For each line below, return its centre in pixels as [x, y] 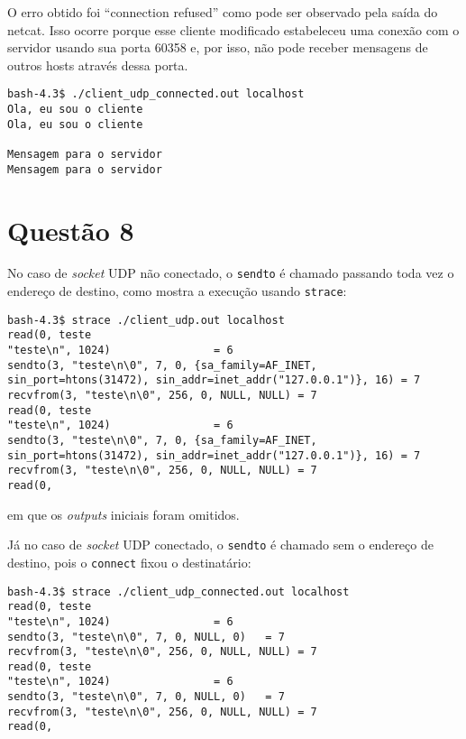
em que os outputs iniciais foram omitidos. [123, 514]
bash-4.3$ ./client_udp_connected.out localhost [156, 94]
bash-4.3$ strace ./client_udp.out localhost [146, 320]
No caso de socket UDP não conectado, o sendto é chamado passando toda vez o [231, 273]
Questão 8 [71, 230]
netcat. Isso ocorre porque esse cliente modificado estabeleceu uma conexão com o [233, 29]
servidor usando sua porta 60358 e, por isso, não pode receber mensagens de [218, 47]
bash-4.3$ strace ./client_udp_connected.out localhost [178, 591]
